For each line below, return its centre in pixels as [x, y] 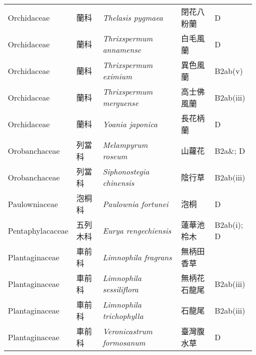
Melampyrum [125, 145]
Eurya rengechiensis [137, 230]
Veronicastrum [128, 331]
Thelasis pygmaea [133, 17]
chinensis [118, 183]
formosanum [124, 342]
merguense [121, 103]
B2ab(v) [229, 71]
